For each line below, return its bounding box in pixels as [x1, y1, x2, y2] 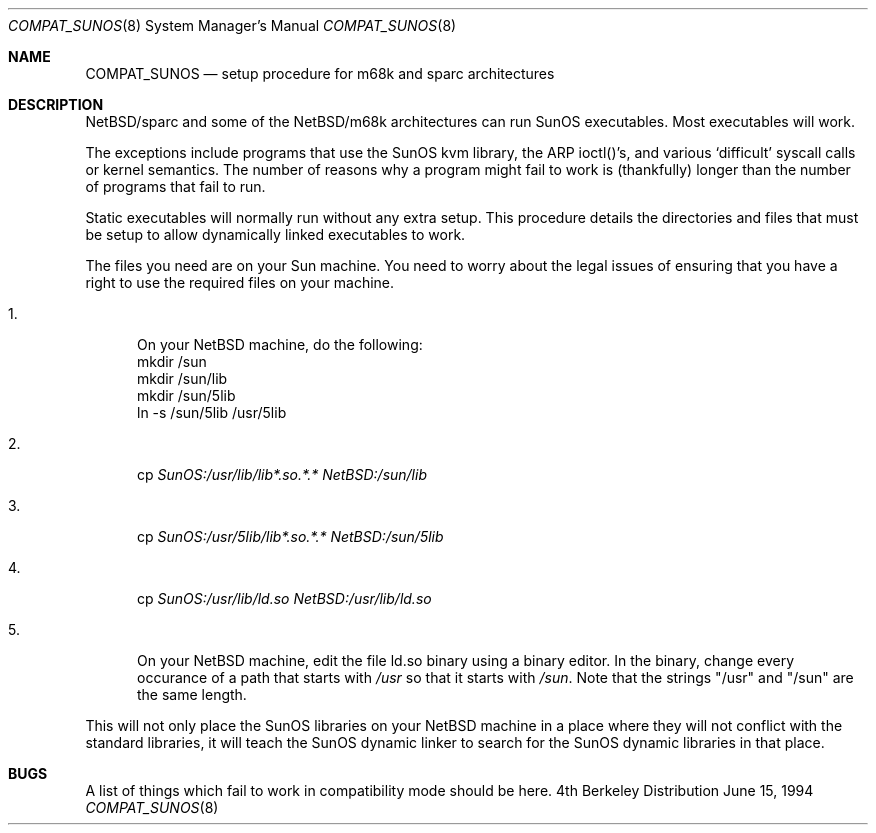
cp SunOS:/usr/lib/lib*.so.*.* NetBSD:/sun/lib [137, 466, 427, 483]
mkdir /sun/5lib [137, 387, 236, 404]
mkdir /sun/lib [137, 370, 228, 387]
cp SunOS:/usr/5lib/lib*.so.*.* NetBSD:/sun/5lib [137, 528, 444, 545]
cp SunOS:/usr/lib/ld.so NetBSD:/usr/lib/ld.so [137, 590, 432, 607]
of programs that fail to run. [85, 178, 266, 195]
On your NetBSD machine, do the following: [137, 336, 423, 353]
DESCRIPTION [8, 96, 104, 113]
